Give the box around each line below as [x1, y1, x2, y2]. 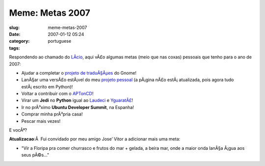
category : [9, 38, 30, 44]
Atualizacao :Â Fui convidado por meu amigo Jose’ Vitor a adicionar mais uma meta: [9, 136, 181, 142]
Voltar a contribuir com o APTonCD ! [21, 91, 94, 97]
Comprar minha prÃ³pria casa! [21, 111, 83, 117]
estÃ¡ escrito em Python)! [21, 83, 73, 89]
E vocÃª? [9, 127, 27, 133]
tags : [9, 45, 20, 51]
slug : [9, 25, 20, 30]
